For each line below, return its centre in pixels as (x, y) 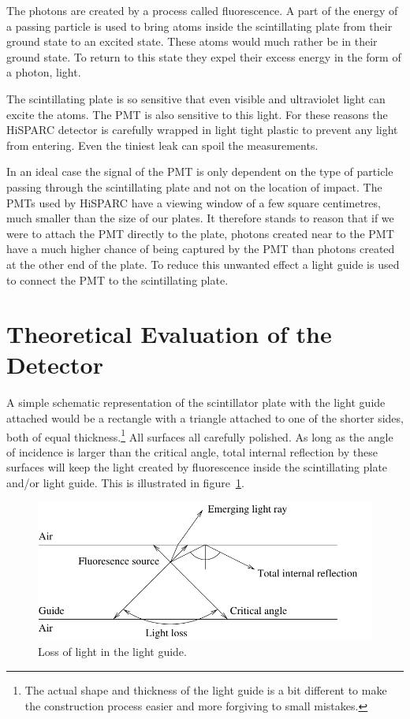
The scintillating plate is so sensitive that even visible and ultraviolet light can (196, 98)
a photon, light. (44, 72)
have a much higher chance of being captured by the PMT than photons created (201, 249)
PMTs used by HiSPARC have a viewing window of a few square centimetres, (194, 202)
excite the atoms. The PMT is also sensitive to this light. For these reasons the (197, 114)
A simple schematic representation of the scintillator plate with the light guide (196, 402)
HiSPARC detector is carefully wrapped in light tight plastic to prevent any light (202, 130)
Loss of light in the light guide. (112, 652)
